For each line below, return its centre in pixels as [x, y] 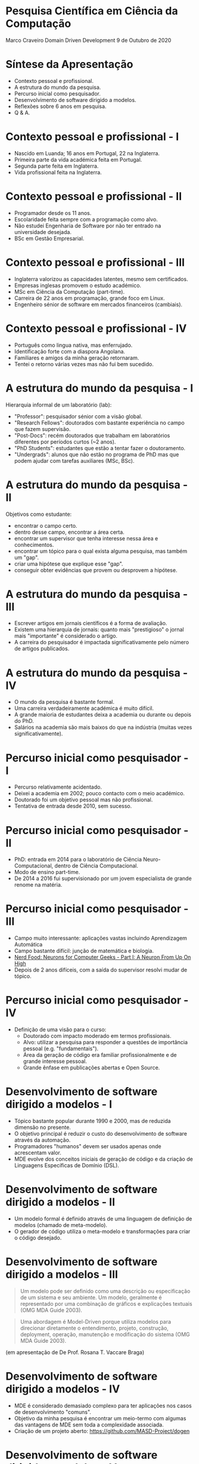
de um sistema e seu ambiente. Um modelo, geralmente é [91, 1297]
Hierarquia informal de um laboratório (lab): [59, 405]
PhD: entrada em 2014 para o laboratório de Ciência [78, 859]
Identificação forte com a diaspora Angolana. [70, 351]
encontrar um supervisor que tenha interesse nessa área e [86, 538]
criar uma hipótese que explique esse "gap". [69, 564]
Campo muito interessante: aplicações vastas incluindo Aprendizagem [100, 938]
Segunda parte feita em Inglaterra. [56, 166]
